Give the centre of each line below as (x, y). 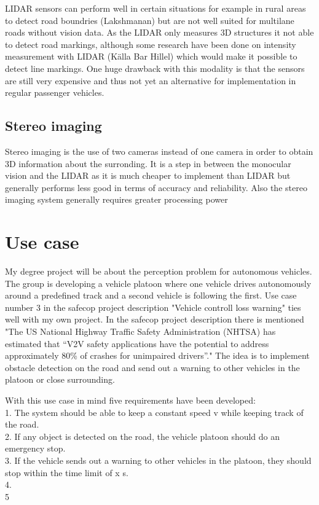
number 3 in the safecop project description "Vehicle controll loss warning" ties (153, 307)
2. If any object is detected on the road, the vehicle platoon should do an (143, 436)
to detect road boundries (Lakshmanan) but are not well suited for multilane (150, 20)
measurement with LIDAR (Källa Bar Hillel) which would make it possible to (151, 56)
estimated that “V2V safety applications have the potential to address (137, 343)
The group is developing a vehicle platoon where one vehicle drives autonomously (158, 283)
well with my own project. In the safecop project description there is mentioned (155, 319)
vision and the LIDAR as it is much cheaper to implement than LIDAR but (148, 175)
